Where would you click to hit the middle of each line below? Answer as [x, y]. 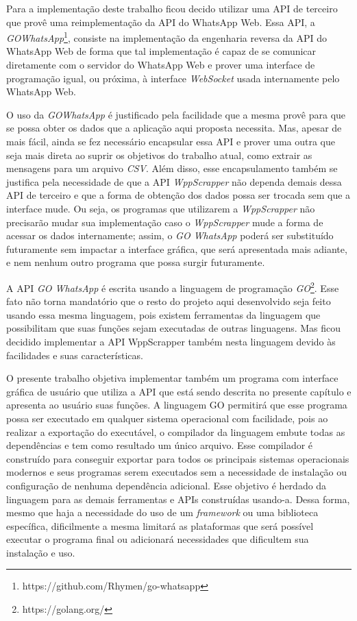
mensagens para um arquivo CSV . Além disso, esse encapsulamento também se [172, 168]
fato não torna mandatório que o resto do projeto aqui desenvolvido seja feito [169, 301]
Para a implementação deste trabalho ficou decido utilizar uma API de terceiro [172, 8]
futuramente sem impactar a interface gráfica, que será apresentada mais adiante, [177, 248]
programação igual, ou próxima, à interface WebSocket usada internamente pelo [173, 78]
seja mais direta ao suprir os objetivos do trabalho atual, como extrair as [159, 155]
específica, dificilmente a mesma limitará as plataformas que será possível [160, 525]
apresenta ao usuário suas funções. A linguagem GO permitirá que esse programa [177, 405]
